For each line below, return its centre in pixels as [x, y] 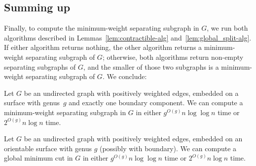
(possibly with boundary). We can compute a [168, 148]
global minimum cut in [38, 158]
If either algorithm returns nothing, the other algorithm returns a [103, 47]
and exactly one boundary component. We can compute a [156, 103]
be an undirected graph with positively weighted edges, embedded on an [133, 139]
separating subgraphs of [40, 66]
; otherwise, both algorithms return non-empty [173, 57]
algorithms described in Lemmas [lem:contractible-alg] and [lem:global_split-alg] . [128, 37]
